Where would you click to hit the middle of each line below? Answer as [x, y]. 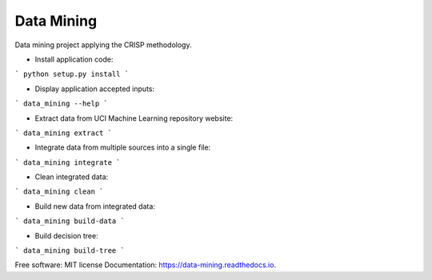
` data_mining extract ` [63, 133]
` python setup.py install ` [72, 74]
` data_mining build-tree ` [70, 251]
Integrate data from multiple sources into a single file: [123, 147]
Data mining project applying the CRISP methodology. [103, 45]
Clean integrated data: [72, 177]
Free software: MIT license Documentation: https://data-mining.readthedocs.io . [145, 265]
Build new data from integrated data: [95, 206]
